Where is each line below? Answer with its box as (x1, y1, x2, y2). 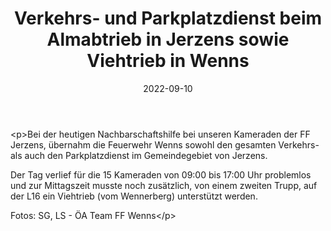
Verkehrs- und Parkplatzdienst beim (13, 7, 323, 30)
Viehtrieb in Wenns (86, 50, 250, 72)
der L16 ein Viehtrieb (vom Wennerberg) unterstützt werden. (10, 190, 258, 202)
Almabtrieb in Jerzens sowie (46, 28, 290, 51)
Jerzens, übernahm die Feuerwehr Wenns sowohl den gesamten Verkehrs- (10, 138, 320, 151)
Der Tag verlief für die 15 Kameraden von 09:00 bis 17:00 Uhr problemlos (10, 168, 312, 181)
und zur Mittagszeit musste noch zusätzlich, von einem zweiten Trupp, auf (10, 179, 318, 191)
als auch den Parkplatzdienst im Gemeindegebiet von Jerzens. (10, 149, 268, 161)
